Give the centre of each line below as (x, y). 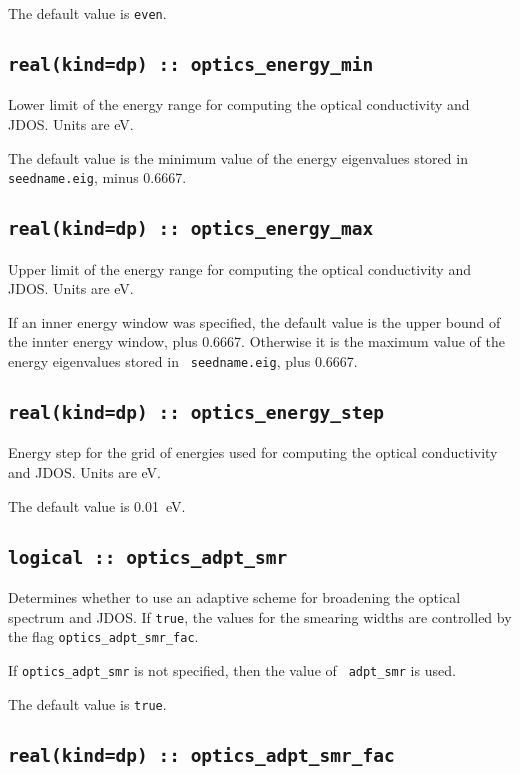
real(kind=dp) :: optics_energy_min (191, 65)
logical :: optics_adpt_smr (148, 557)
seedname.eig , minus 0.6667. (97, 177)
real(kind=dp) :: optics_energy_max (191, 229)
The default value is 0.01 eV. (97, 505)
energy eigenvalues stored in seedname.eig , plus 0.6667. (183, 361)
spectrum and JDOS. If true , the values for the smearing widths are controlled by (260, 616)
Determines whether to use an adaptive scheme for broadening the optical (234, 597)
